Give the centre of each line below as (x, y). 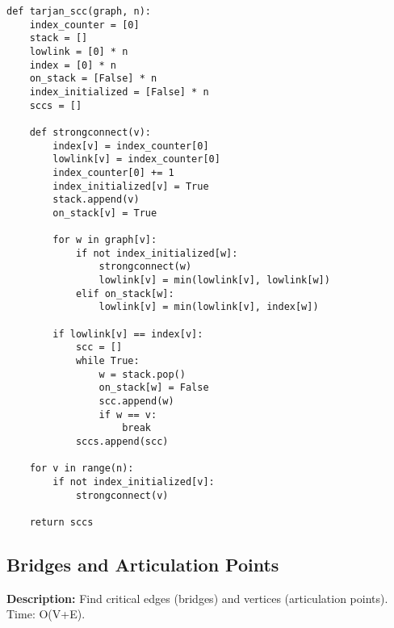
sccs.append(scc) (122, 442)
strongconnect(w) (145, 267)
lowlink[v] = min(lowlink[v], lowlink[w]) (214, 281)
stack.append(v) (96, 200)
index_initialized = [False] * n (119, 92)
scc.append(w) (136, 402)
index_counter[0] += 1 (113, 172)
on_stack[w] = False (154, 388)
